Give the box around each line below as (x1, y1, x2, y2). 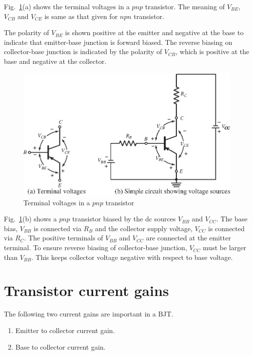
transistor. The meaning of (145, 1, 225, 11)
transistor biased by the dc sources (72, 214, 176, 224)
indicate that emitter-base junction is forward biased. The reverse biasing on (4, 37, 233, 47)
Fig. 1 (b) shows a (4, 214, 57, 224)
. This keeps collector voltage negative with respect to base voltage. (31, 252, 233, 262)
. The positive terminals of (24, 233, 103, 243)
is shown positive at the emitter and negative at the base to (65, 27, 244, 38)
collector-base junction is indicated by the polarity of (4, 46, 162, 57)
